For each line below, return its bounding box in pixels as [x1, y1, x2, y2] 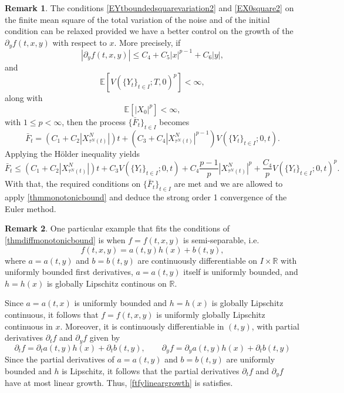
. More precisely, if [114, 36, 181, 48]
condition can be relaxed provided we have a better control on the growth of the [5, 25, 294, 37]
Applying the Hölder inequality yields [5, 147, 140, 159]
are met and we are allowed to [174, 177, 283, 190]
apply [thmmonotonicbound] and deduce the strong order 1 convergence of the [5, 191, 287, 203]
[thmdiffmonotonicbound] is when [5, 233, 126, 246]
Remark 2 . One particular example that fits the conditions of [5, 222, 230, 234]
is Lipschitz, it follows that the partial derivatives [62, 364, 240, 377]
